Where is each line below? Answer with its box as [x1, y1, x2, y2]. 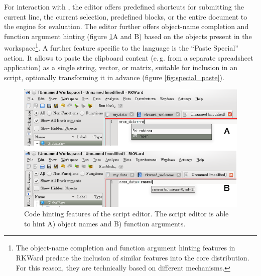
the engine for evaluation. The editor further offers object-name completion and [4, 21, 249, 32]
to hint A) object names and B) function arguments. [24, 218, 186, 228]
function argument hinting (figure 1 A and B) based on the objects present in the [4, 31, 252, 41]
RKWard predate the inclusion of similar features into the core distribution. [16, 252, 249, 262]
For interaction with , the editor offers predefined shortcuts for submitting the [4, 2, 244, 12]
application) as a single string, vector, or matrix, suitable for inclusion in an [4, 62, 237, 73]
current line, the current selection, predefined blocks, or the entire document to [4, 11, 247, 22]
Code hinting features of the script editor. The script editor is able [24, 208, 229, 219]
